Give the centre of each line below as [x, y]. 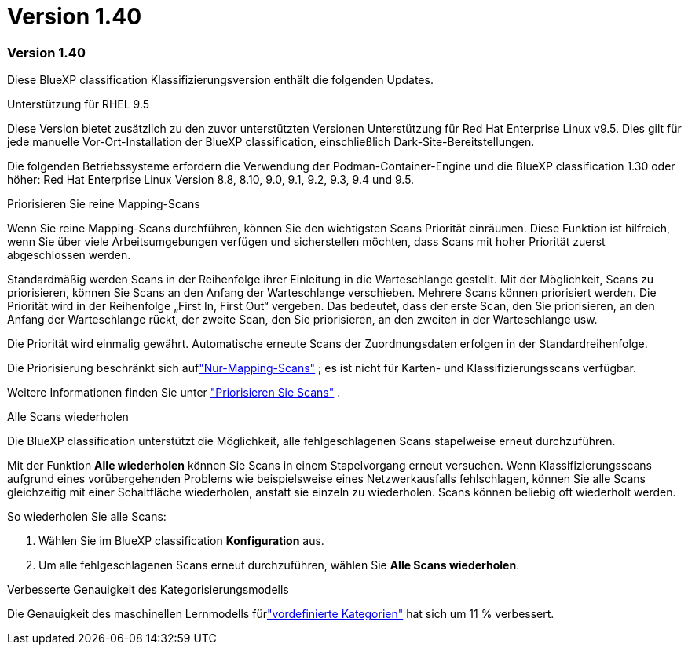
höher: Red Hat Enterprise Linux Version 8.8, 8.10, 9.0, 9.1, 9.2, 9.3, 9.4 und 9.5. [211, 180]
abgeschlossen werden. [69, 255]
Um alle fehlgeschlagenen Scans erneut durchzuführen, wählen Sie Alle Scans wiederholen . [279, 565]
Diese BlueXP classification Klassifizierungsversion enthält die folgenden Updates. [220, 80]
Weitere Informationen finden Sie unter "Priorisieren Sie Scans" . [174, 393]
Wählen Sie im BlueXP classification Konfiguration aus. [181, 541]
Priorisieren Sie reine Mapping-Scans [104, 204]
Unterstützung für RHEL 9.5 [79, 104]
